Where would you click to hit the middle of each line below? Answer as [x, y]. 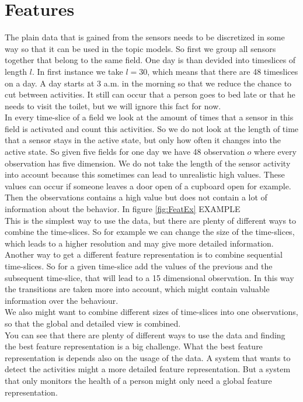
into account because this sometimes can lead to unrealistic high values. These [145, 174]
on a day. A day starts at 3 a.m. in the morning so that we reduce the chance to [148, 83]
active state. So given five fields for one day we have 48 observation [125, 152]
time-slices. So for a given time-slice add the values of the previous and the [139, 266]
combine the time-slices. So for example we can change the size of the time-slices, [150, 232]
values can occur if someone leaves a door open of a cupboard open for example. [148, 186]
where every [275, 152]
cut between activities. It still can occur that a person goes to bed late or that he [150, 94]
